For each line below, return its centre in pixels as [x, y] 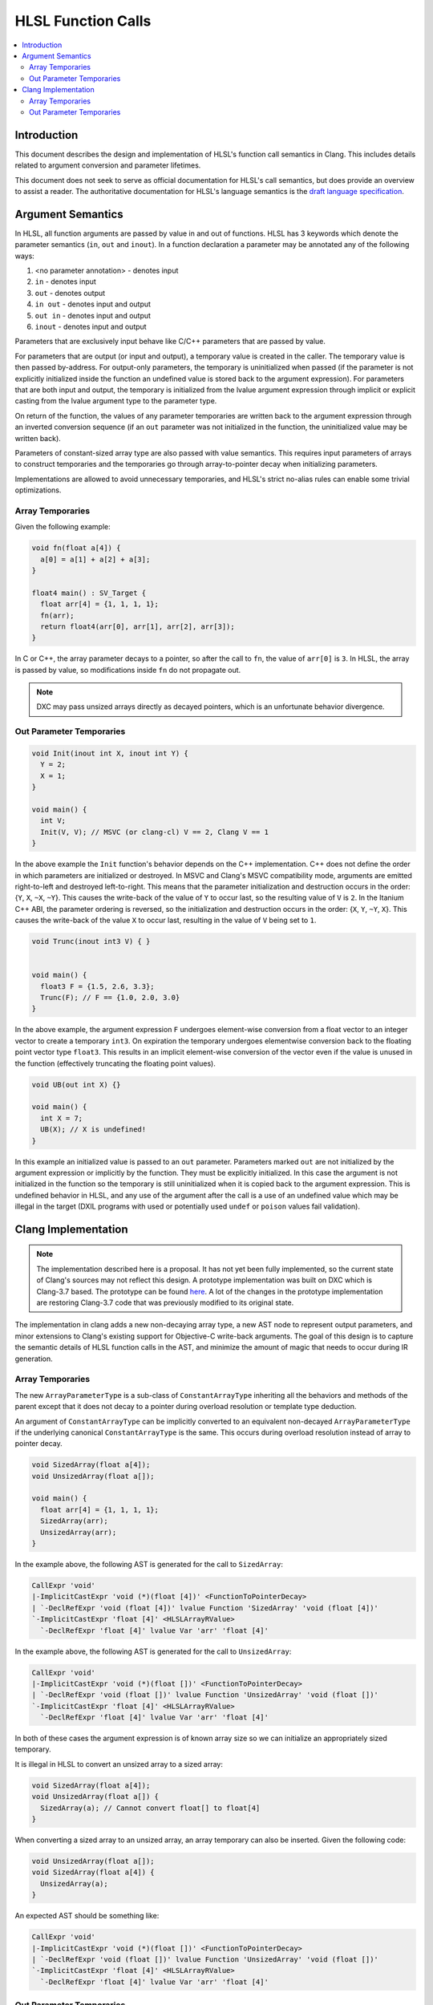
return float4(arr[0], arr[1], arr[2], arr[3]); [138, 626]
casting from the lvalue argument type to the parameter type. [116, 401]
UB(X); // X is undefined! [93, 1130]
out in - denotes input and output [93, 315]
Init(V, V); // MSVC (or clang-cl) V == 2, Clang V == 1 [154, 832]
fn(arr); [57, 615]
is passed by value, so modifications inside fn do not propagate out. [128, 670]
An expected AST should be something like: [87, 1916]
